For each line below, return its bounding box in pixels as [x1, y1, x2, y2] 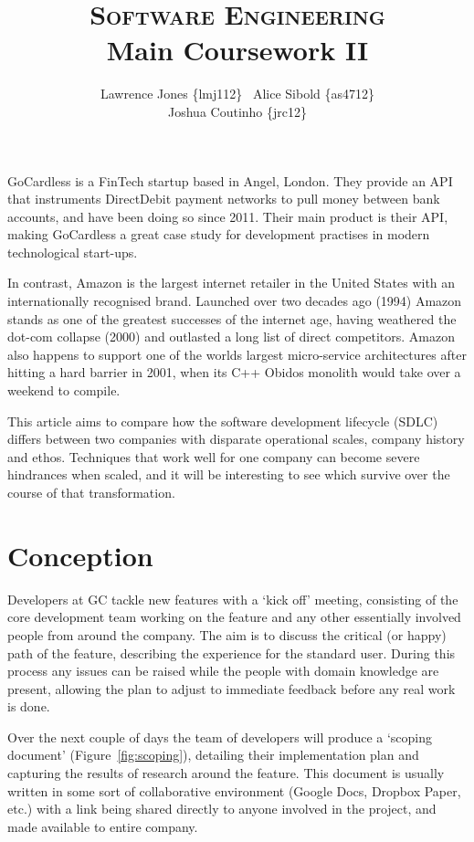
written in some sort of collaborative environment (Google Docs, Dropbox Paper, [7, 781, 461, 800]
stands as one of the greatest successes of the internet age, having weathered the [7, 309, 457, 328]
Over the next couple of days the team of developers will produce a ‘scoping [7, 727, 433, 746]
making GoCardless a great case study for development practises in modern [7, 225, 430, 244]
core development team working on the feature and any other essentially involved [7, 607, 461, 626]
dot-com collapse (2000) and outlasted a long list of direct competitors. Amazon [7, 327, 455, 346]
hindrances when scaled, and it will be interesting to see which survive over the [7, 465, 450, 484]
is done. [7, 697, 50, 716]
